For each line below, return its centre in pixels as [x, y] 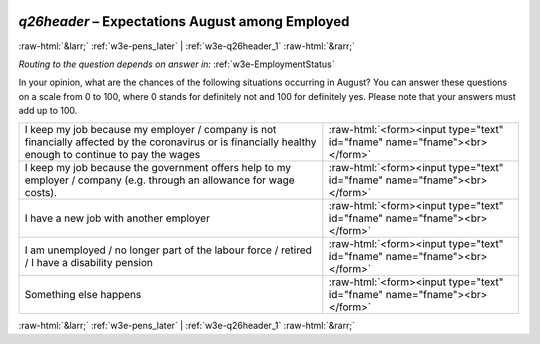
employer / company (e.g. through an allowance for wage [159, 180]
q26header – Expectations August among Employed [184, 21]
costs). [40, 193]
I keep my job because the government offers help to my [158, 168]
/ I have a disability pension [89, 263]
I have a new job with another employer [117, 218]
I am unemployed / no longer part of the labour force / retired [168, 250]
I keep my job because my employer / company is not [150, 130]
